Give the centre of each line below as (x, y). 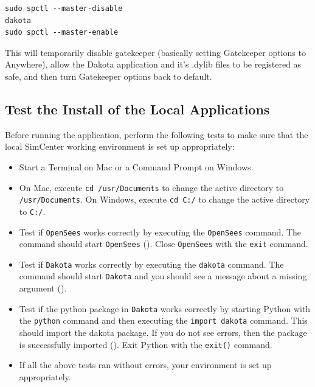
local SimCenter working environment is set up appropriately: (120, 146)
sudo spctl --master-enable (62, 33)
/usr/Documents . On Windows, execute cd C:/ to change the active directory (164, 199)
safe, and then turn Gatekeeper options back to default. (109, 76)
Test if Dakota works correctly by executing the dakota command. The (151, 264)
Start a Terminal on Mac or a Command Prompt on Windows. (136, 166)
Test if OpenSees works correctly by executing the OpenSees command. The (160, 232)
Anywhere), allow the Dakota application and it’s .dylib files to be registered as (153, 64)
